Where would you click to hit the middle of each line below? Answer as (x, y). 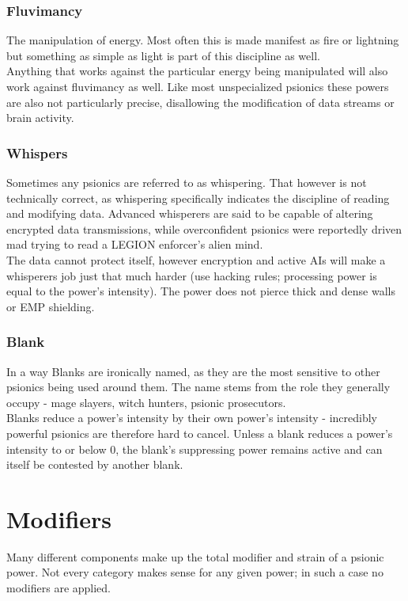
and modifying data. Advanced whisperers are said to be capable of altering (190, 213)
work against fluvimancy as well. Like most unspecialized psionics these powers (198, 86)
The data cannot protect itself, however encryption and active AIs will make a (196, 259)
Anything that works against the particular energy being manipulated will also (197, 71)
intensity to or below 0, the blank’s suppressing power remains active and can (195, 449)
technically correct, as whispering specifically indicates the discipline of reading (198, 198)
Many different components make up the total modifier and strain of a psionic (195, 556)
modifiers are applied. (59, 588)
